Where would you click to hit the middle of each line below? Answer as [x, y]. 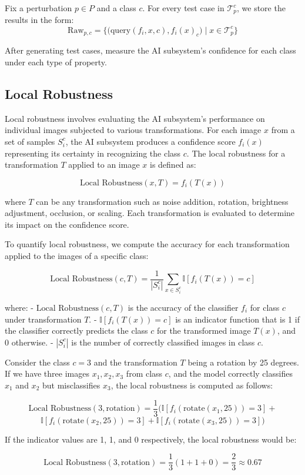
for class [265, 308]
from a [283, 130]
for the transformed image [204, 330]
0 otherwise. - [29, 342]
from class [144, 373]
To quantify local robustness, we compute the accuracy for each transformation [147, 244]
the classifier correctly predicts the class [76, 330]
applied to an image [104, 165]
